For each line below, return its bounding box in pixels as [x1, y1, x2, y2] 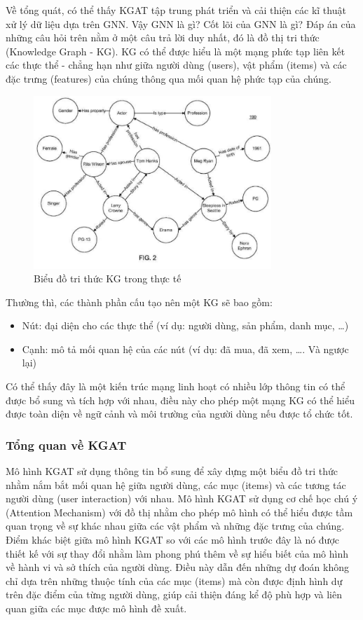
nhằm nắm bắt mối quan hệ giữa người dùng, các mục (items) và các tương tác [6, 477, 346, 492]
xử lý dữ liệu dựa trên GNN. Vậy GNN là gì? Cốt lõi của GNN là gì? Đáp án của [6, 16, 356, 31]
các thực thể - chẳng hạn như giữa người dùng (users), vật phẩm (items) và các [6, 57, 347, 72]
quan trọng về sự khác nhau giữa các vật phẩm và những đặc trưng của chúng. [6, 518, 345, 533]
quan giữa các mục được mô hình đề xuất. [6, 601, 187, 615]
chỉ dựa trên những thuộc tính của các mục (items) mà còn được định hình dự [6, 573, 343, 588]
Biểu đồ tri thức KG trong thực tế [34, 271, 181, 286]
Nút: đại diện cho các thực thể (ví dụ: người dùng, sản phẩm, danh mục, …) [22, 318, 349, 333]
